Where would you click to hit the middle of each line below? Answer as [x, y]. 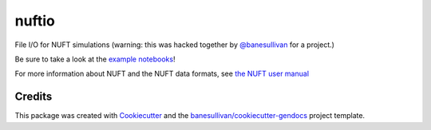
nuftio [35, 21]
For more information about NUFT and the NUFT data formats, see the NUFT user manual [162, 74]
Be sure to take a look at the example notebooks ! [95, 59]
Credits [34, 97]
